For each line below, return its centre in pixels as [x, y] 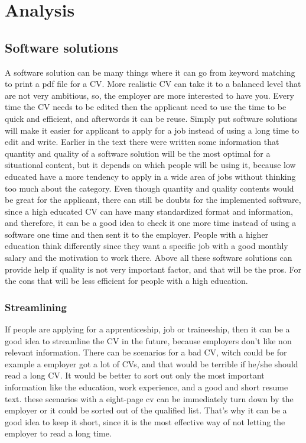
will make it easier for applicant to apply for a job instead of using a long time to [152, 130]
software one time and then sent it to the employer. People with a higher [137, 234]
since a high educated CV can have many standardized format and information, [149, 211]
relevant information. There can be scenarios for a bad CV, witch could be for [146, 352]
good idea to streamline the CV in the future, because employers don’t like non [148, 340]
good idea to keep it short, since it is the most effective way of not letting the [145, 421]
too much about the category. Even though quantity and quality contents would [149, 188]
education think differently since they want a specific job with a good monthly [147, 246]
